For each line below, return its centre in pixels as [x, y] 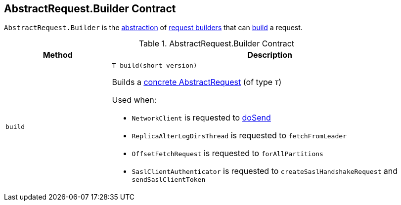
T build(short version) [155, 66]
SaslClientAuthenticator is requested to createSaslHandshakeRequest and [265, 171]
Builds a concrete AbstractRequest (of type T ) [197, 82]
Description [270, 55]
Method [58, 55]
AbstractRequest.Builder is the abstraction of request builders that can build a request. [153, 28]
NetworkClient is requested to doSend [201, 118]
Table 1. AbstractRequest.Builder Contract [217, 44]
